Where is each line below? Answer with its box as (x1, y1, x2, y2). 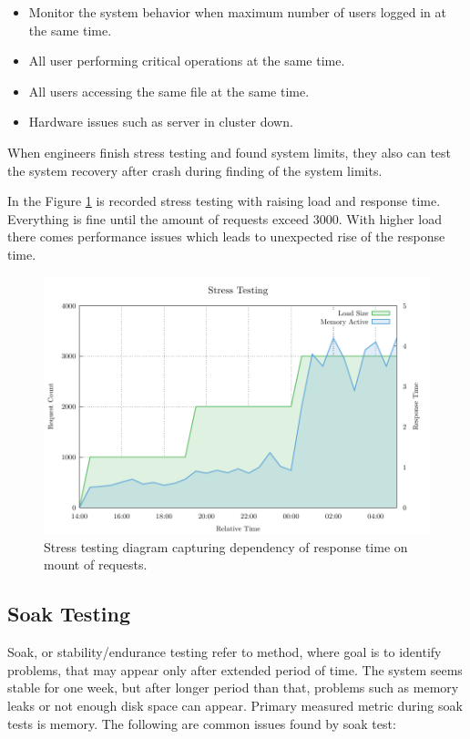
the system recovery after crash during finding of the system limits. (7, 160, 383, 180)
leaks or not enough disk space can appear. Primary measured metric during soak (7, 695, 463, 714)
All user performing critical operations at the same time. (28, 51, 345, 70)
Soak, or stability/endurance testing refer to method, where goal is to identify (7, 642, 442, 662)
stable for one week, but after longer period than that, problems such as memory (7, 678, 459, 697)
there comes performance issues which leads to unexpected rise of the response (7, 227, 445, 246)
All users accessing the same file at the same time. (28, 81, 310, 100)
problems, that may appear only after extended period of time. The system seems (7, 660, 463, 679)
